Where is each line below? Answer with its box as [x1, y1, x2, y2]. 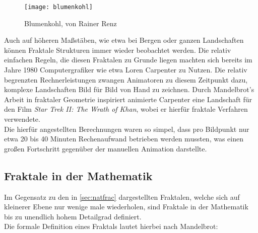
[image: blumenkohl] [24, 4, 93, 11]
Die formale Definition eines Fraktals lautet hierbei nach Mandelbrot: [4, 221, 218, 231]
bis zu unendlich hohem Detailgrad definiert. [4, 211, 142, 221]
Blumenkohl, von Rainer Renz [24, 18, 117, 28]
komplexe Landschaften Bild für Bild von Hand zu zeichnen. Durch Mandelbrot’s [4, 84, 254, 95]
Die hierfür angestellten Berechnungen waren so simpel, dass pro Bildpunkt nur [4, 123, 249, 134]
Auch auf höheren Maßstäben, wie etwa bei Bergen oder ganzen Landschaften [4, 35, 244, 45]
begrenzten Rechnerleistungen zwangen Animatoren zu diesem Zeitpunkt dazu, [4, 74, 248, 85]
